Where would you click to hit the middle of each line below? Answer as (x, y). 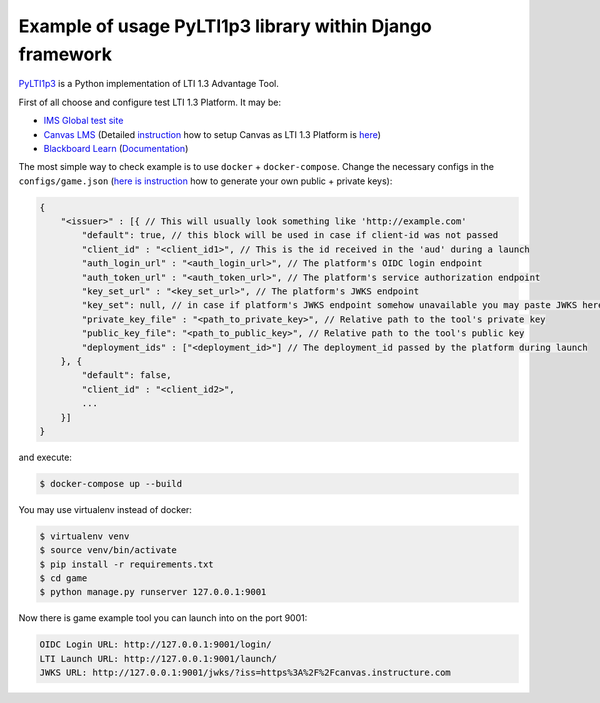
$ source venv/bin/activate (108, 550)
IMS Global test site (83, 121)
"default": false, (126, 375)
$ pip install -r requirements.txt (126, 564)
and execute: (45, 457)
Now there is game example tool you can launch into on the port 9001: (163, 618)
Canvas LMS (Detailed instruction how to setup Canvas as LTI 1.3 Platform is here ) (212, 134)
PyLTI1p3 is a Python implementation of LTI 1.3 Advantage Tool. (149, 84)
